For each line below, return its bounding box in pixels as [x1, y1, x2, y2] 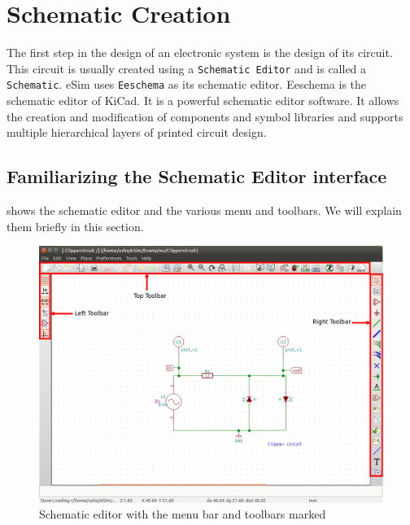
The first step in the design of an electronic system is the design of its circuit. [7, 44, 393, 61]
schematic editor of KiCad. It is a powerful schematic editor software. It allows [7, 92, 399, 109]
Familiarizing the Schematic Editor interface [7, 164, 387, 189]
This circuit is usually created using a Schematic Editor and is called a [7, 59, 367, 77]
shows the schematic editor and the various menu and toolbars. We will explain [7, 202, 402, 219]
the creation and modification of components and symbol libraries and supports [7, 107, 403, 125]
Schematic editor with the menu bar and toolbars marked [39, 505, 326, 523]
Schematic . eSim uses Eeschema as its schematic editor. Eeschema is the [7, 76, 367, 93]
